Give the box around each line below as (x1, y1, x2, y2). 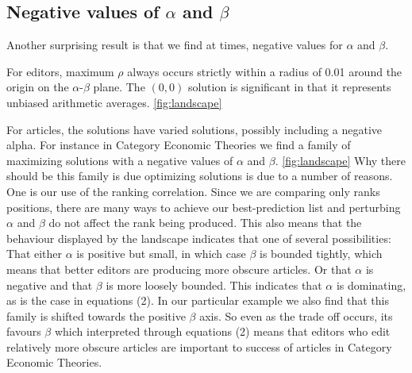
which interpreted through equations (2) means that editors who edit (54, 323, 391, 340)
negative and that (6, 276, 93, 293)
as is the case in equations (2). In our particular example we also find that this (6, 292, 390, 309)
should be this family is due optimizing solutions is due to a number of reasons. (6, 167, 393, 184)
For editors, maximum (6, 63, 114, 79)
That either (6, 245, 63, 262)
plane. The (93, 79, 145, 95)
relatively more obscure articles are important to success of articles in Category (6, 338, 392, 355)
